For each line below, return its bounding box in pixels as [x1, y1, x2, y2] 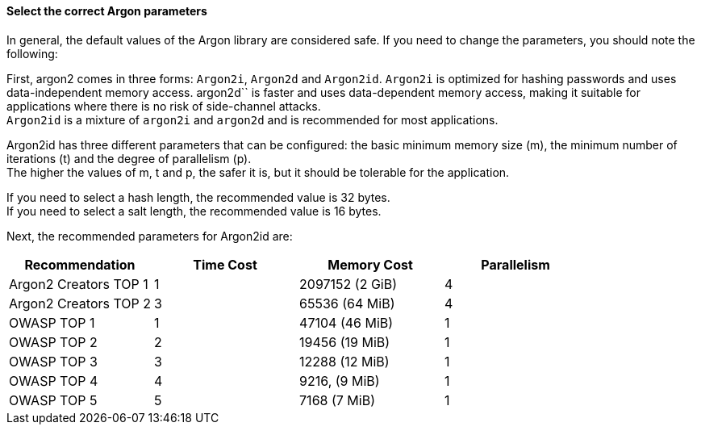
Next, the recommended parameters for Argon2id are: [6, 228, 293, 243]
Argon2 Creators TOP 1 [9, 275, 148, 292]
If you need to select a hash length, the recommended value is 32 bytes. [6, 190, 390, 204]
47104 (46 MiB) [299, 314, 394, 331]
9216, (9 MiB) [299, 372, 380, 389]
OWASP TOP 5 [9, 391, 98, 408]
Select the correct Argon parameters [6, 4, 207, 18]
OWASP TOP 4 [9, 372, 98, 389]
